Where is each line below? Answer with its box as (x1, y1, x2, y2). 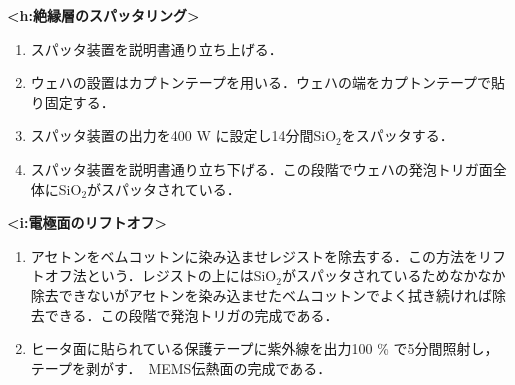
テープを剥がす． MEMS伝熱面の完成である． (30, 357, 332, 378)
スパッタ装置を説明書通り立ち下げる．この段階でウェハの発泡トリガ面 (30, 158, 493, 179)
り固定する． (30, 91, 115, 112)
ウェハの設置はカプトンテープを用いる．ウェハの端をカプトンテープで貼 (30, 72, 506, 93)
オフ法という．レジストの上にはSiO (44, 265, 277, 286)
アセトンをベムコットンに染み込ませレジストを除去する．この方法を (30, 245, 479, 266)
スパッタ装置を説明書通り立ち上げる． (30, 38, 283, 59)
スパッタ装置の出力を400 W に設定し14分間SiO (30, 125, 337, 146)
